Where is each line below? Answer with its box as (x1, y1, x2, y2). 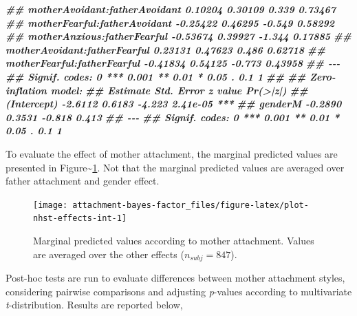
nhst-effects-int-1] (33, 213, 127, 224)
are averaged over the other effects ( (33, 246, 184, 261)
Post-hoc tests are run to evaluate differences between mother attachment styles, (6, 271, 345, 285)
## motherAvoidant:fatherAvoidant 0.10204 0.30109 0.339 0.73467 (6, 2, 336, 16)
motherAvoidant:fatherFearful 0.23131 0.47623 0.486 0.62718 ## (6, 42, 326, 56)
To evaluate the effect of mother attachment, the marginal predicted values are (6, 146, 338, 160)
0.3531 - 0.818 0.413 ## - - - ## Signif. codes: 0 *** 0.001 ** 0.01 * (6, 109, 340, 124)
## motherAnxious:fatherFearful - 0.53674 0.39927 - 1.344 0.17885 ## (6, 29, 352, 43)
